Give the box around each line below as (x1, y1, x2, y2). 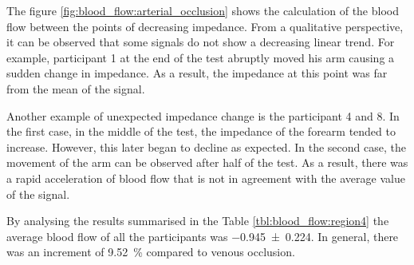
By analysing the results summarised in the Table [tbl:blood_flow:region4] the (6, 212, 389, 229)
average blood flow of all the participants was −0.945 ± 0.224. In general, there (6, 227, 399, 244)
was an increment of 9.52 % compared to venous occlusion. (6, 243, 295, 260)
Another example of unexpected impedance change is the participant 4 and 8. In (6, 107, 400, 124)
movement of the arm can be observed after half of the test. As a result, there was (6, 154, 408, 171)
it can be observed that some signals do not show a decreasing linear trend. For (6, 34, 395, 50)
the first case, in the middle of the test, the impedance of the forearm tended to (6, 123, 396, 140)
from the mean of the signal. (6, 80, 145, 97)
